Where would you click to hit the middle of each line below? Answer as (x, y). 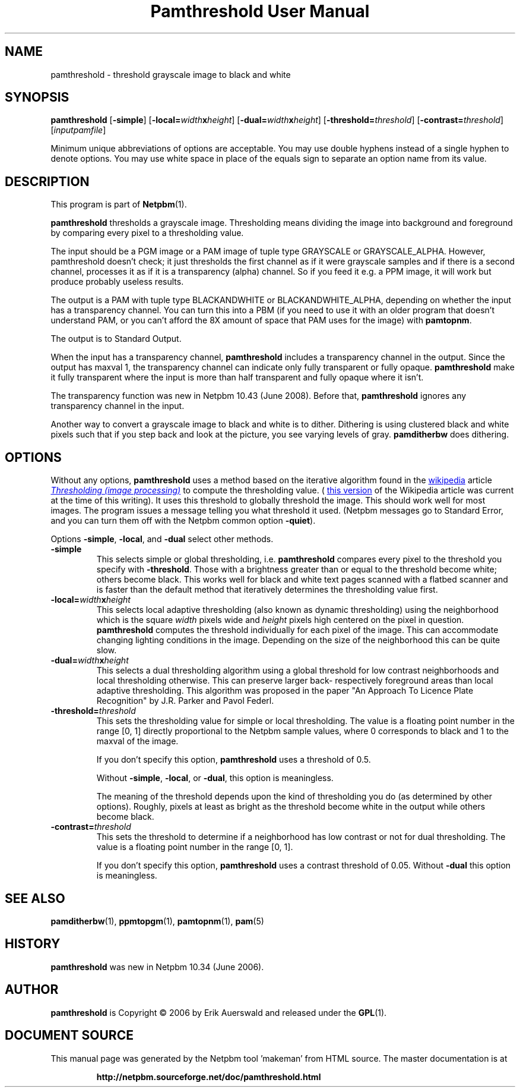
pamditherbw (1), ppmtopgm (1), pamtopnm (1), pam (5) (157, 921)
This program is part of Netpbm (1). (119, 204)
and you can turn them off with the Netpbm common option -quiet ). (183, 521)
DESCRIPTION (47, 181)
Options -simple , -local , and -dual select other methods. (162, 539)
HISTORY (33, 944)
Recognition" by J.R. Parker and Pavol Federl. (185, 701)
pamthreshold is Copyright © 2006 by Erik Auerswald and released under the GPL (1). (219, 1012)
